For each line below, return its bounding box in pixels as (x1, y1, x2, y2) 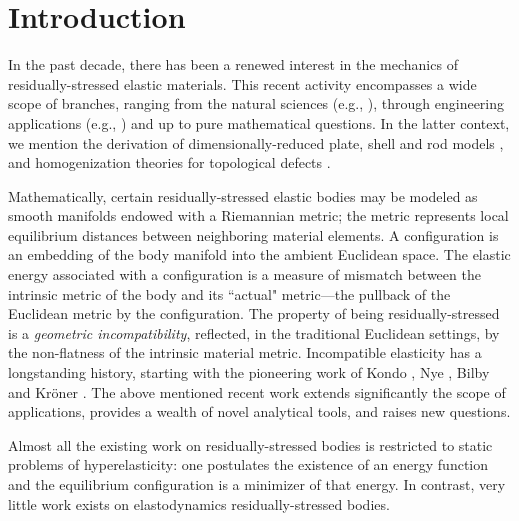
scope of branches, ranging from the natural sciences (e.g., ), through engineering (8, 93, 505, 114)
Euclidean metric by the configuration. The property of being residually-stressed (8, 303, 500, 324)
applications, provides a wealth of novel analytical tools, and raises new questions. (8, 401, 511, 422)
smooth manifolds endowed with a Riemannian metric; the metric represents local (8, 205, 509, 226)
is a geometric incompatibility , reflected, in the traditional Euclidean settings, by (8, 322, 500, 343)
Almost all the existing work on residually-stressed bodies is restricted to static (8, 434, 493, 455)
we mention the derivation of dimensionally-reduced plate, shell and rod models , (8, 132, 504, 153)
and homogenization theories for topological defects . (8, 152, 331, 173)
